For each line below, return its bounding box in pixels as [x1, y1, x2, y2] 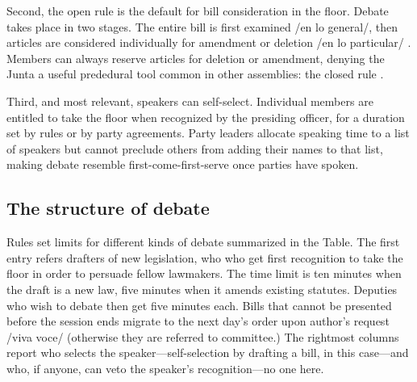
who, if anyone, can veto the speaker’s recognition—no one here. [6, 359, 324, 376]
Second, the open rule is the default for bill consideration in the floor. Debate [6, 2, 389, 19]
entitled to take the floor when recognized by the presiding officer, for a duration [6, 108, 405, 125]
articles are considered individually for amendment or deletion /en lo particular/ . [6, 34, 411, 51]
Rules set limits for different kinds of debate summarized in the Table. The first [6, 233, 400, 250]
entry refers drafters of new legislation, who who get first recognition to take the [6, 249, 403, 266]
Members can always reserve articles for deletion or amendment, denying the [6, 49, 385, 66]
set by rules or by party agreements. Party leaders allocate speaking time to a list [6, 124, 410, 141]
